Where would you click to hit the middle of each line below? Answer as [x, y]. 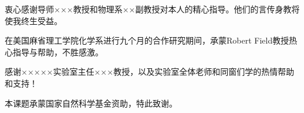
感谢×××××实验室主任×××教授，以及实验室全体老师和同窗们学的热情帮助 [150, 72]
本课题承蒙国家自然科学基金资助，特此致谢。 [91, 103]
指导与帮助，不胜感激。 [58, 51]
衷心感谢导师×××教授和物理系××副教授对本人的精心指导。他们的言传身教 [148, 9]
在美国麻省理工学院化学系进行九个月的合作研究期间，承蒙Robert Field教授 [147, 40]
